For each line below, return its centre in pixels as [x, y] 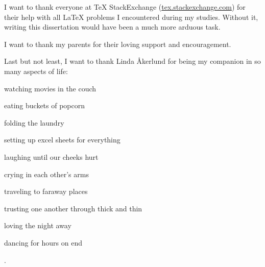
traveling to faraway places [46, 191]
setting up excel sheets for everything [62, 140]
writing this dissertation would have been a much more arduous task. [112, 27]
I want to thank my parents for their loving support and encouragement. [118, 44]
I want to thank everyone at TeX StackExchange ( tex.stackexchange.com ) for [125, 7]
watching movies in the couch [50, 88]
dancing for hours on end [43, 242]
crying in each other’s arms [46, 174]
